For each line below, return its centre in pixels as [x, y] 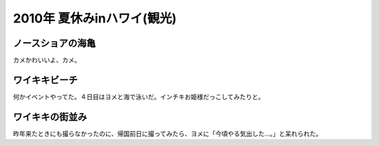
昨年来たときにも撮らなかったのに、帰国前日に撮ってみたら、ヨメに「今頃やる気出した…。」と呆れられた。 [167, 133]
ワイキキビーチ [45, 80]
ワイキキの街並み [50, 117]
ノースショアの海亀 [54, 43]
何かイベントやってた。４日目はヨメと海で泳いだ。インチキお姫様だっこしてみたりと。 [139, 97]
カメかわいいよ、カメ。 [47, 60]
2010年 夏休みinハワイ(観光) [95, 18]
